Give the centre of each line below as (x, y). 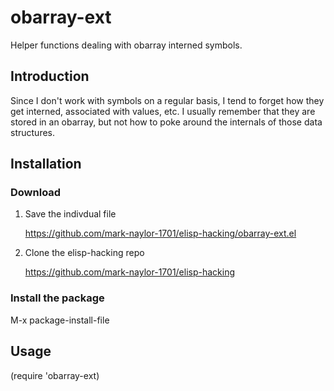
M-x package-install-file (60, 320)
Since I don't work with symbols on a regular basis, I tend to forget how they (167, 100)
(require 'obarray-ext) (55, 375)
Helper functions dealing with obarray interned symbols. (126, 45)
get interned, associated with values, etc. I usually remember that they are (163, 111)
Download (36, 193)
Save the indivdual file (70, 214)
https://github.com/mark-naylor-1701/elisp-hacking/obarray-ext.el (160, 233)
